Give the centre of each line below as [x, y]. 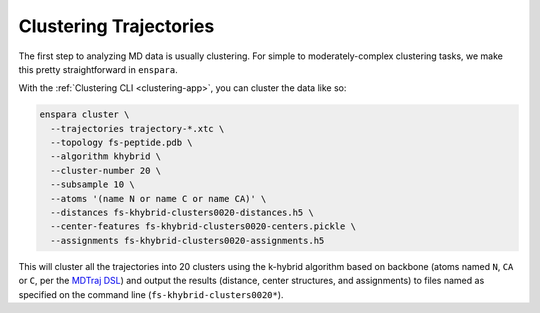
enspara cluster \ [84, 114]
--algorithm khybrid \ [106, 156]
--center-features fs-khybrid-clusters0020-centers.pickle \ [203, 226]
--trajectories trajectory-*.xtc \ [137, 128]
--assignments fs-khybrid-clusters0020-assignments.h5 [187, 240]
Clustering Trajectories [116, 26]
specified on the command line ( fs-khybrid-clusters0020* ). [151, 294]
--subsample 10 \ [92, 184]
